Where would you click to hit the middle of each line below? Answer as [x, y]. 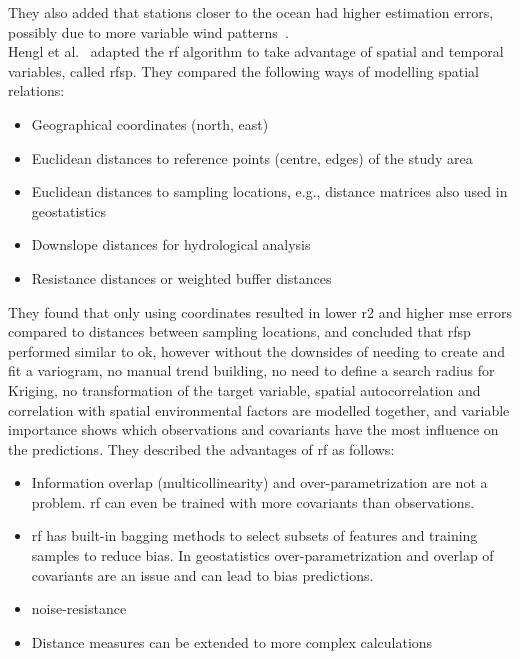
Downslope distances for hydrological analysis [171, 244]
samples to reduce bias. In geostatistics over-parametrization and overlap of [262, 555]
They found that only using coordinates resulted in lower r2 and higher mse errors [260, 311]
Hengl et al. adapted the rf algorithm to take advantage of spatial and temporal [256, 51]
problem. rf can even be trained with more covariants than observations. [253, 501]
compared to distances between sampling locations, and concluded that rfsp [239, 331]
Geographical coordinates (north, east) [150, 123]
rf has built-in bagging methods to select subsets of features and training [254, 535]
